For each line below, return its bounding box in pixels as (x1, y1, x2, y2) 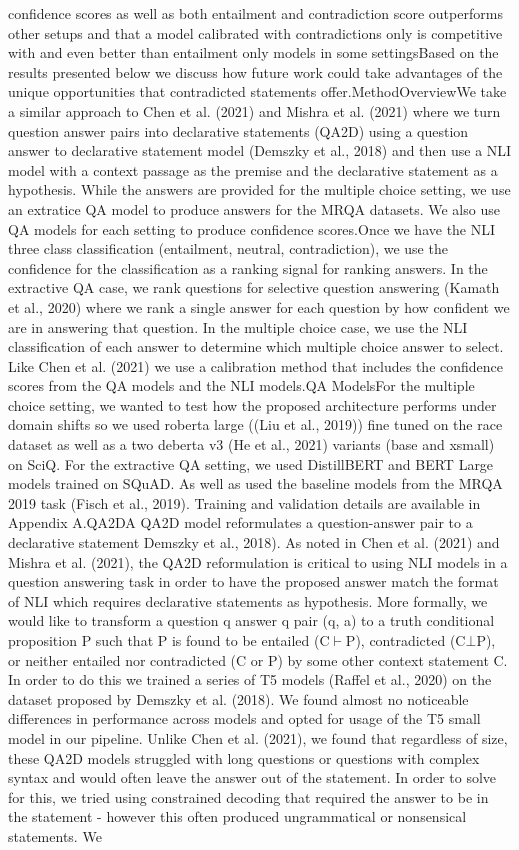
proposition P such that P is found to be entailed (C (8, 630, 330, 650)
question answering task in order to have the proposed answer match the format (8, 571, 499, 592)
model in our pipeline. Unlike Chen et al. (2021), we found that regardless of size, (8, 727, 508, 748)
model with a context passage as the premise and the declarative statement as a (8, 159, 498, 180)
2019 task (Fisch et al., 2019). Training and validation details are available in (8, 492, 481, 513)
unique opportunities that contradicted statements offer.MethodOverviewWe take (8, 81, 507, 102)
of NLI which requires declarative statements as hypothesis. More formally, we (8, 590, 488, 611)
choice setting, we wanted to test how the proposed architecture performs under (8, 394, 497, 415)
